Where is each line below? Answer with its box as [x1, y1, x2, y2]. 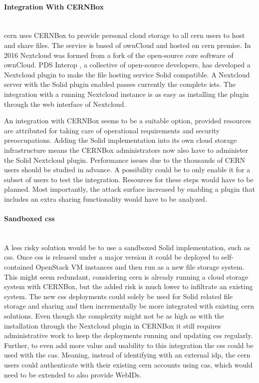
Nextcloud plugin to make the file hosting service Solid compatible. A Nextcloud [4, 69, 250, 79]
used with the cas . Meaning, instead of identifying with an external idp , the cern [4, 350, 251, 360]
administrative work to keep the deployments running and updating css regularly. [4, 330, 253, 341]
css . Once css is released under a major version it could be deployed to [4, 252, 219, 262]
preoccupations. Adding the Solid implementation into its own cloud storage [4, 135, 237, 145]
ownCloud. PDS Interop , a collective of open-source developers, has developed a [4, 59, 251, 70]
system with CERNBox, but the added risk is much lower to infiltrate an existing [4, 281, 253, 292]
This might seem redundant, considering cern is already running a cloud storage [4, 271, 249, 282]
